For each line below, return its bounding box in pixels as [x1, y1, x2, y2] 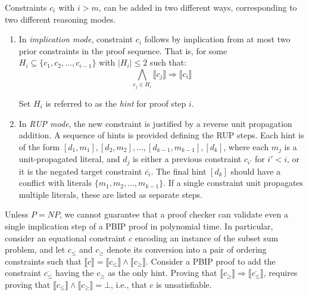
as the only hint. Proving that [108, 266, 217, 279]
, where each [223, 140, 269, 153]
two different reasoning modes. [5, 13, 116, 25]
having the [55, 266, 94, 279]
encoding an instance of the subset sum [135, 231, 279, 244]
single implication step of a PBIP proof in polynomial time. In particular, [5, 220, 273, 232]
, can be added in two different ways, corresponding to [98, 1, 297, 13]
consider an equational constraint [5, 231, 126, 244]
